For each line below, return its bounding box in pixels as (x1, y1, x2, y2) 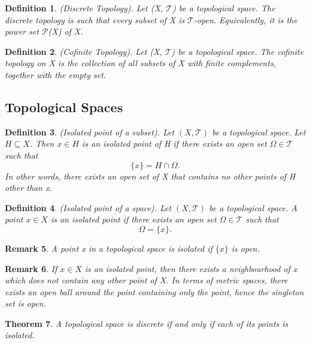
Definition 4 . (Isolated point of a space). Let (5, 201, 171, 214)
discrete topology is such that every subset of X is (5, 13, 184, 26)
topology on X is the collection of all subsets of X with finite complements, (5, 57, 276, 69)
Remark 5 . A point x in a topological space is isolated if (5, 242, 213, 254)
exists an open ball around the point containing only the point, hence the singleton (5, 285, 304, 298)
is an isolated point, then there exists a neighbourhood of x (85, 262, 297, 274)
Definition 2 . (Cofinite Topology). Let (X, (5, 45, 162, 57)
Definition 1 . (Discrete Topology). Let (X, (5, 2, 163, 14)
